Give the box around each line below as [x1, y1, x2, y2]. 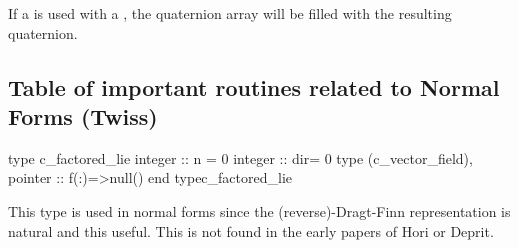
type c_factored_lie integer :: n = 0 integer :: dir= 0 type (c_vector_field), [8, 147, 473, 168]
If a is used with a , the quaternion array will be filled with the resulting [8, 3, 452, 23]
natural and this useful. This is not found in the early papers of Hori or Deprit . [8, 220, 494, 241]
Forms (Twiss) [8, 100, 158, 131]
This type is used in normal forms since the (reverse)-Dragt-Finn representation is [8, 200, 511, 221]
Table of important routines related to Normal [8, 71, 500, 102]
